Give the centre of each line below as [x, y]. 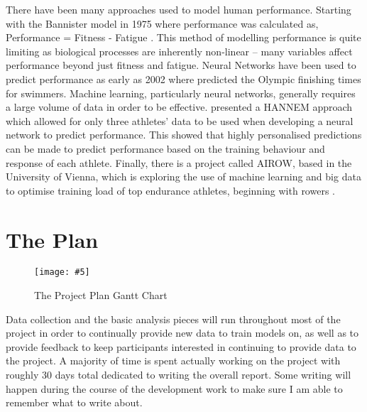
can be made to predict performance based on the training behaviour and [165, 148]
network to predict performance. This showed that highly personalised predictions [184, 135]
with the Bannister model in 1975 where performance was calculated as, [162, 23]
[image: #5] [62, 272]
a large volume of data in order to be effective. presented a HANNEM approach [179, 107]
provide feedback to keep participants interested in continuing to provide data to [181, 346]
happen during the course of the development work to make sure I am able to [174, 388]
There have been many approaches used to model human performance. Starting [179, 9]
